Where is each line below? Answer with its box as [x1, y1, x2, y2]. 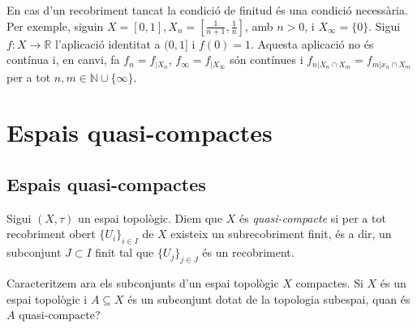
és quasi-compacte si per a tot [239, 209, 386, 226]
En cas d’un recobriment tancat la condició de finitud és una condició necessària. [6, 2, 408, 18]
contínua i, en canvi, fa [6, 51, 120, 68]
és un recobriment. [202, 244, 294, 261]
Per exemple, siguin [6, 17, 104, 34]
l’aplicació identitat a [55, 35, 161, 52]
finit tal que [95, 244, 154, 261]
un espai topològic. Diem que [78, 209, 223, 226]
